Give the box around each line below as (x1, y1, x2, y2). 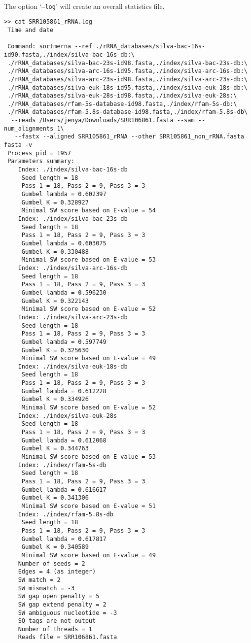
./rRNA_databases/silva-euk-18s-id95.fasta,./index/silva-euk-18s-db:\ (7, 84, 248, 91)
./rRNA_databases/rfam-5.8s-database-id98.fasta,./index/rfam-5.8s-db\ (7, 108, 248, 116)
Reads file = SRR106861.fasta (18, 634, 117, 641)
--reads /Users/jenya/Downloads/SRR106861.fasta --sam (11, 117, 195, 124)
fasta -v (4, 141, 33, 149)
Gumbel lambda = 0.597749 (21, 338, 107, 345)
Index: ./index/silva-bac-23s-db (18, 215, 128, 222)
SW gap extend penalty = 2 (18, 601, 107, 608)
